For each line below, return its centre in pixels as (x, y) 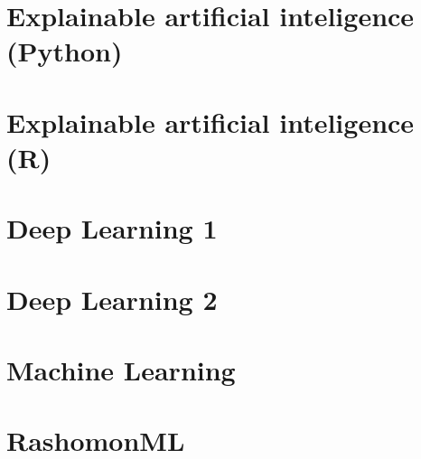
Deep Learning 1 (112, 228)
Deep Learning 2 (112, 299)
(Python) (65, 51)
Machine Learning (121, 370)
